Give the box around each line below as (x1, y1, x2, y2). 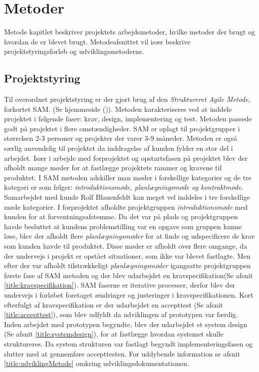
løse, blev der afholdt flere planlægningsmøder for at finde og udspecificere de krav (4, 231, 255, 241)
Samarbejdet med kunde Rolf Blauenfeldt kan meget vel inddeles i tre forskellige (4, 192, 250, 202)
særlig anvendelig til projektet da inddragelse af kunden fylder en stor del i (4, 143, 233, 153)
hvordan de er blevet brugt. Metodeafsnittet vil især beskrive (4, 36, 191, 46)
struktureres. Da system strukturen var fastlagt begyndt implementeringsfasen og (4, 338, 253, 349)
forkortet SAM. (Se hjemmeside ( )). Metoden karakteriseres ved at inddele (4, 103, 232, 114)
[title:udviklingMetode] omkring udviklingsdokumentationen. (4, 358, 189, 369)
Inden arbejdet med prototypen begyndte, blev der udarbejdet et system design (4, 319, 248, 329)
